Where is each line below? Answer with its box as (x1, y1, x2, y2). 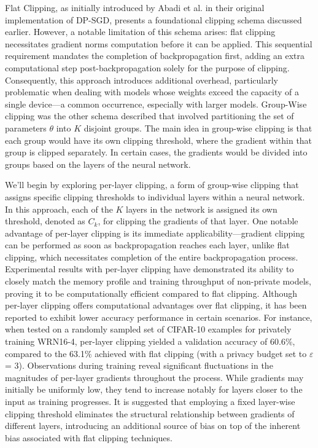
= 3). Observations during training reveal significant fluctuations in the (5, 359, 273, 372)
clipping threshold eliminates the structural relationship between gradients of (5, 407, 295, 420)
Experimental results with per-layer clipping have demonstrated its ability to (5, 262, 294, 275)
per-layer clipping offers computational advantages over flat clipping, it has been (5, 299, 307, 312)
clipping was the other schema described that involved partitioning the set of (5, 109, 294, 122)
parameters (5, 121, 47, 134)
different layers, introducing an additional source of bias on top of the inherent (5, 419, 301, 432)
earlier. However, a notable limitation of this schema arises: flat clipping (5, 25, 276, 38)
